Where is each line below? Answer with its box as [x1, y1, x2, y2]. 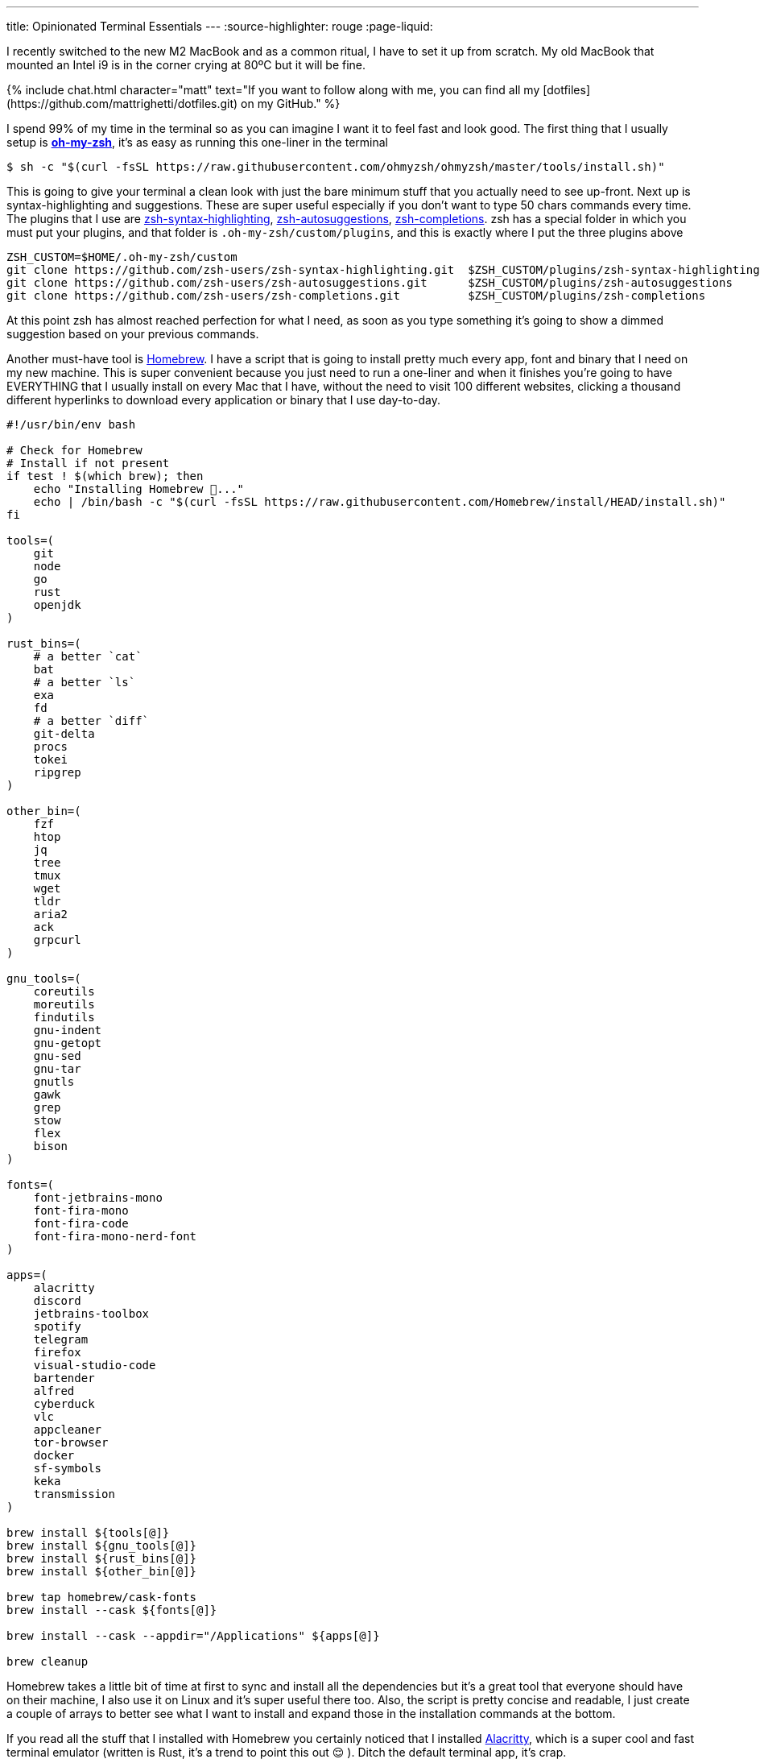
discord [33, 1294, 81, 1307]
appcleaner [33, 1423, 102, 1436]
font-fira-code [33, 1217, 129, 1230]
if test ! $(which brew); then [6, 470, 204, 482]
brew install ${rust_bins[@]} [6, 1552, 197, 1565]
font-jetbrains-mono [33, 1191, 163, 1204]
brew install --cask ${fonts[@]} [6, 1604, 217, 1616]
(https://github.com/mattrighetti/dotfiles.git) [6, 97, 238, 110]
